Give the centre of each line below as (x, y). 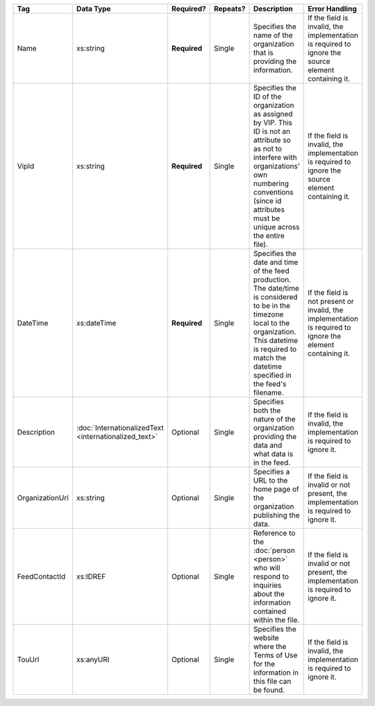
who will (267, 568)
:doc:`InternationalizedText (120, 428)
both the (267, 410)
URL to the (270, 480)
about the (269, 594)
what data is (273, 454)
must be (267, 218)
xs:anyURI (93, 659)
